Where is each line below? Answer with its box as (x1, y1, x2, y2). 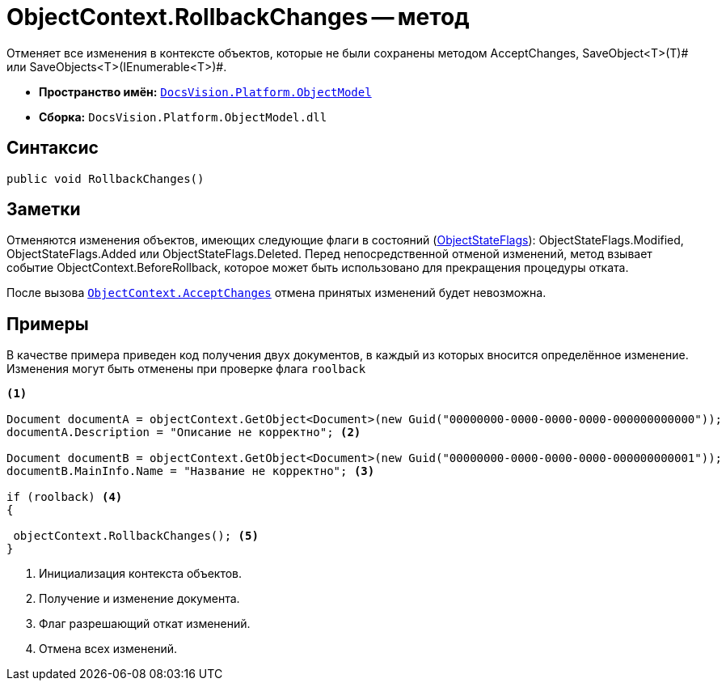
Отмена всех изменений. (39, 642, 178, 656)
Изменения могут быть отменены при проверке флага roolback (6, 362, 366, 376)
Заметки (6, 199, 81, 220)
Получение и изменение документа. (39, 592, 240, 606)
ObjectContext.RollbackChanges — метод (6, 3, 470, 31)
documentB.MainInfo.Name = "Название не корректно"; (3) (6, 464, 375, 478)
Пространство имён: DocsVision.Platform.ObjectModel (39, 84, 372, 99)
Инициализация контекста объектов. (39, 566, 243, 581)
